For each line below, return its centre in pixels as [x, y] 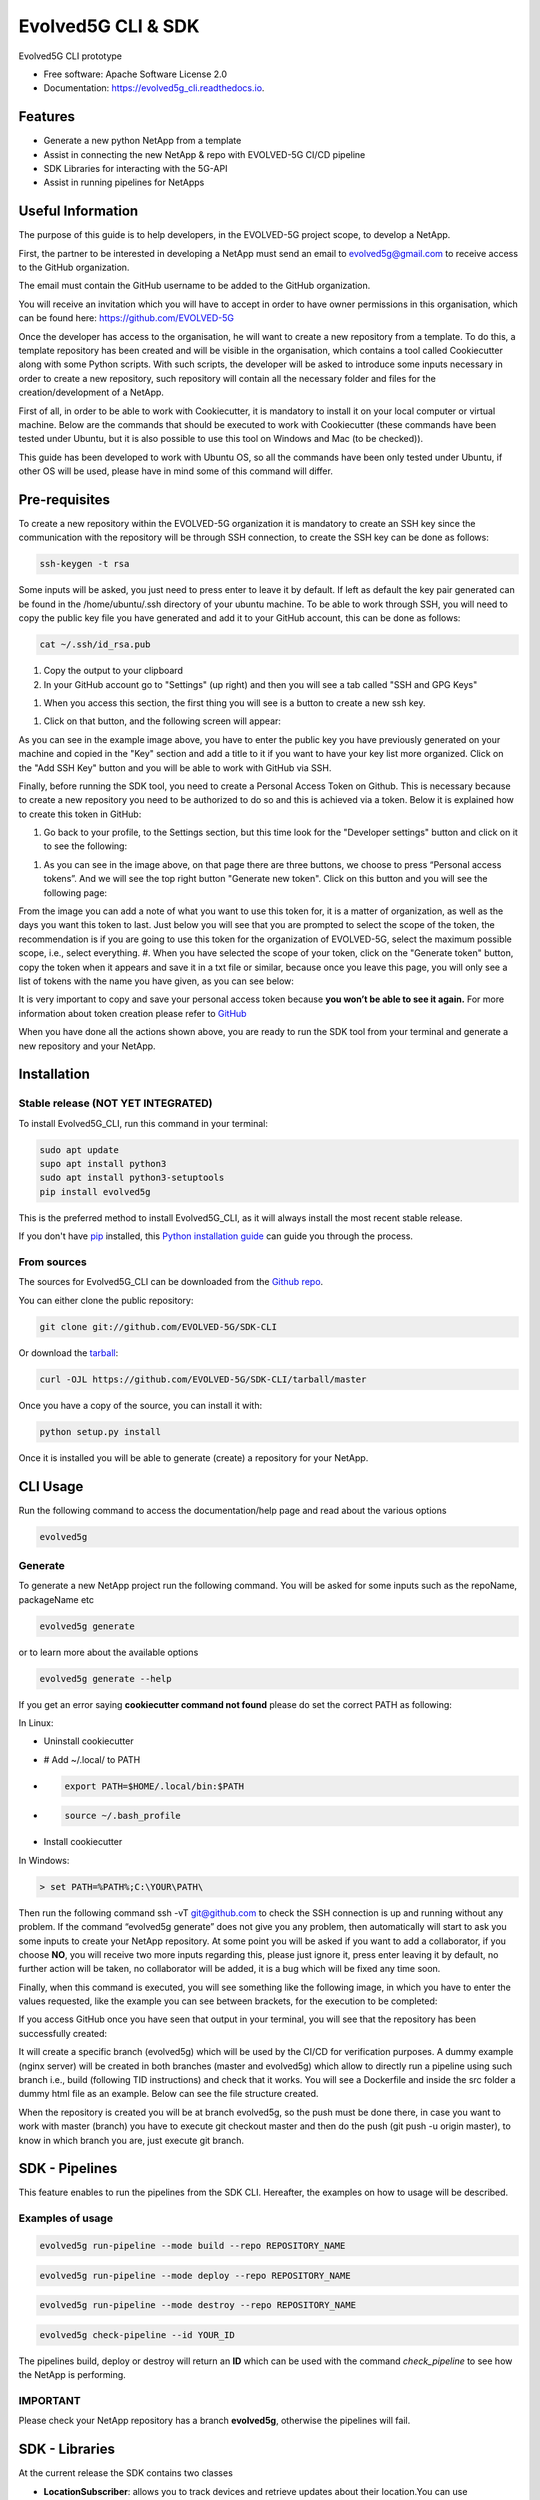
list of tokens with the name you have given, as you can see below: [156, 981]
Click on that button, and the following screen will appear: [162, 721]
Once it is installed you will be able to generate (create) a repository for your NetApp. [193, 1457]
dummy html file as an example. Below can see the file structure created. [168, 2094]
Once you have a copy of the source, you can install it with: [140, 1405]
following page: [75, 892]
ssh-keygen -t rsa [84, 564]
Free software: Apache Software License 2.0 [135, 74]
